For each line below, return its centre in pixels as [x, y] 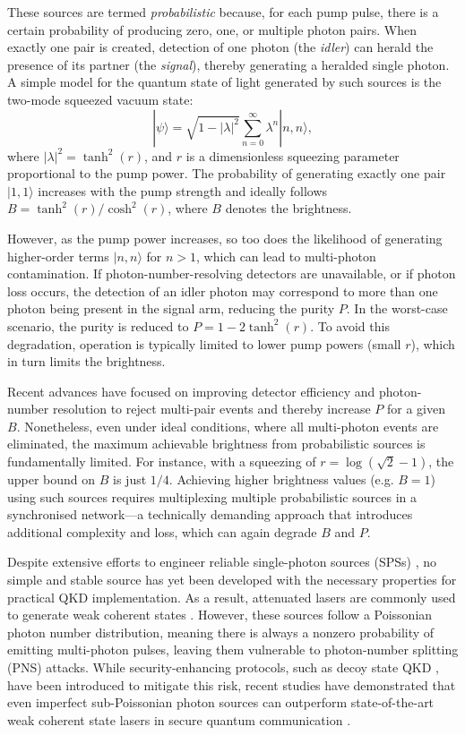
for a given [416, 409]
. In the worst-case [397, 308]
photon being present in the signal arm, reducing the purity [171, 308]
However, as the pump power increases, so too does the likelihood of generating [225, 238]
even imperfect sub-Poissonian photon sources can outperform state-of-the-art [221, 702]
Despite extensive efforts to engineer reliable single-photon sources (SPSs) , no [222, 562]
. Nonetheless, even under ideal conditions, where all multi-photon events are [228, 426]
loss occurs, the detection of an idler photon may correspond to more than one [223, 291]
